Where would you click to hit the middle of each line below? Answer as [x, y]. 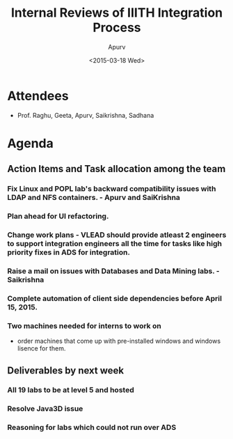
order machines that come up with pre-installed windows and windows [119, 341]
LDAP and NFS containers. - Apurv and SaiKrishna [94, 198]
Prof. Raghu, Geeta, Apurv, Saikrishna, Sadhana [86, 115]
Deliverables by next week [65, 370]
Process [117, 28]
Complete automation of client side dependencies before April [115, 298]
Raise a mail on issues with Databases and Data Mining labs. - [114, 271]
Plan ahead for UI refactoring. [58, 216]
